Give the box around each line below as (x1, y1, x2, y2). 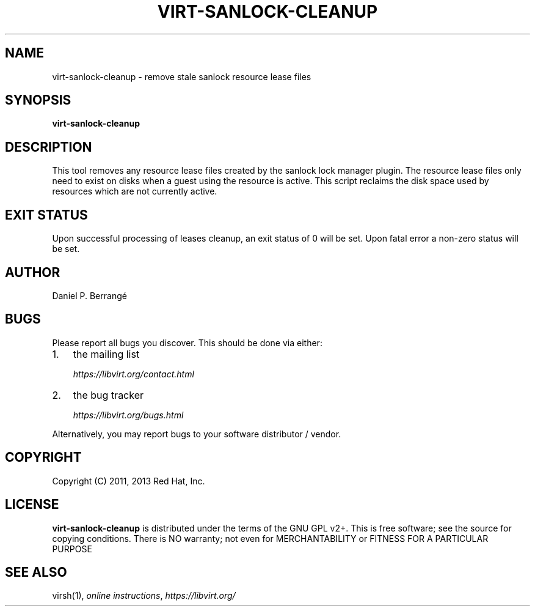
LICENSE (5, 497, 59, 513)
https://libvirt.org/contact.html (73, 368, 194, 379)
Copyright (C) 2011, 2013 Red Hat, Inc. (52, 475, 205, 486)
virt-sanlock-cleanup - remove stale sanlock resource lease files (52, 71, 311, 82)
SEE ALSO (5, 564, 67, 580)
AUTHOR (5, 264, 60, 280)
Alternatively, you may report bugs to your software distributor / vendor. (52, 428, 341, 439)
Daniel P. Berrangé (52, 290, 127, 301)
